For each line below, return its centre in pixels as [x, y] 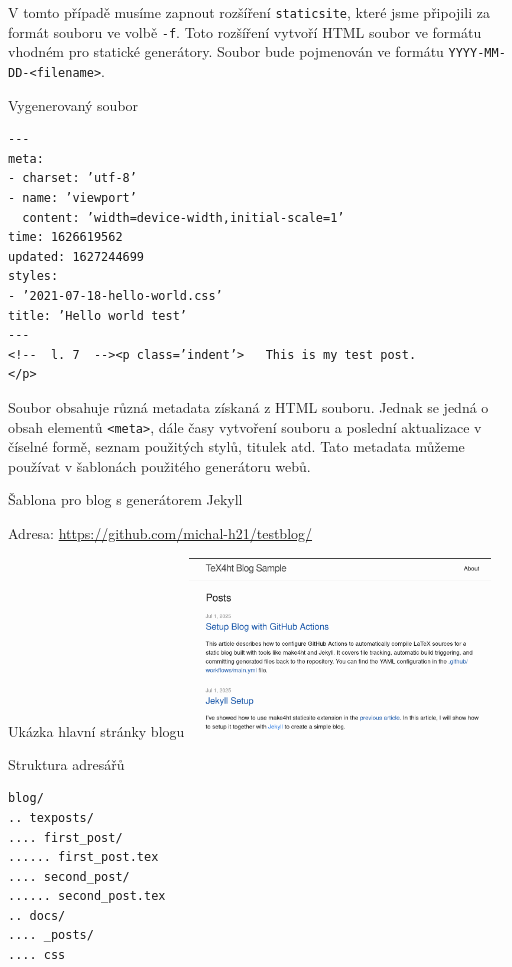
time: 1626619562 [65, 237]
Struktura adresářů [66, 763]
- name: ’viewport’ [72, 198]
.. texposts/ [51, 817]
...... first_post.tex [83, 857]
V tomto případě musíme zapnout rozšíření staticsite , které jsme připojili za [249, 12]
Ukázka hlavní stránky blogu [96, 730]
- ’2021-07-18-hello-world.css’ [115, 295]
